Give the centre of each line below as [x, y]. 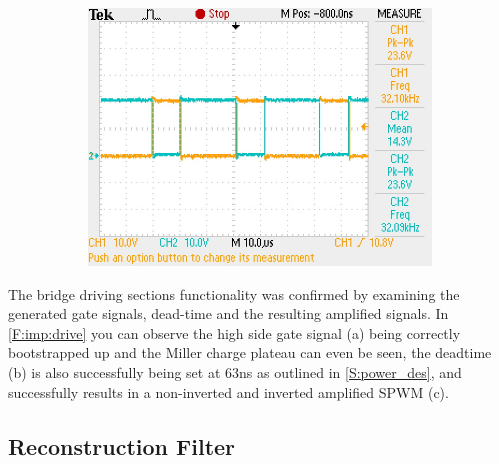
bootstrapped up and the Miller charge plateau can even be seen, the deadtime [250, 352]
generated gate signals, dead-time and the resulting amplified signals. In [228, 313]
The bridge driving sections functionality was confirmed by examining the [234, 293]
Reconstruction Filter [122, 445]
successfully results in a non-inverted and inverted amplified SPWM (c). [228, 391]
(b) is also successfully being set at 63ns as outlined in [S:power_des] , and [235, 371]
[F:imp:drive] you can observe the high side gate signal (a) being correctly [234, 332]
